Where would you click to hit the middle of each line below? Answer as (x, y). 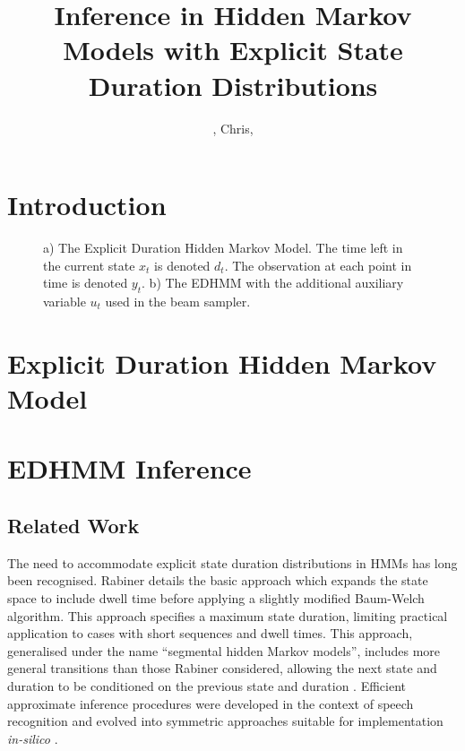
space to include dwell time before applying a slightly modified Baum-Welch (216, 597)
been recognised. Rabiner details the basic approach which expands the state (218, 580)
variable (65, 302)
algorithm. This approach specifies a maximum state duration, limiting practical (228, 615)
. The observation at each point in (318, 265)
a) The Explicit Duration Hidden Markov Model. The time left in (223, 248)
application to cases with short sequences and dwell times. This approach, (210, 633)
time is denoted (86, 283)
